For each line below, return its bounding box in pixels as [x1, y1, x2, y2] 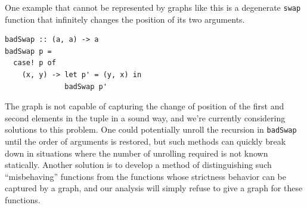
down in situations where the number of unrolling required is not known [5, 146, 268, 159]
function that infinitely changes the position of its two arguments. [5, 13, 245, 25]
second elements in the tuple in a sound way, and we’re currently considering [5, 111, 286, 124]
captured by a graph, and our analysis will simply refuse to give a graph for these [5, 182, 303, 194]
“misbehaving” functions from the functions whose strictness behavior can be [5, 170, 286, 182]
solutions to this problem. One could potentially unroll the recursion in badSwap [5, 123, 297, 136]
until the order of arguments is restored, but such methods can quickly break [5, 135, 286, 148]
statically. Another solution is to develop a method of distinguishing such [5, 158, 272, 171]
